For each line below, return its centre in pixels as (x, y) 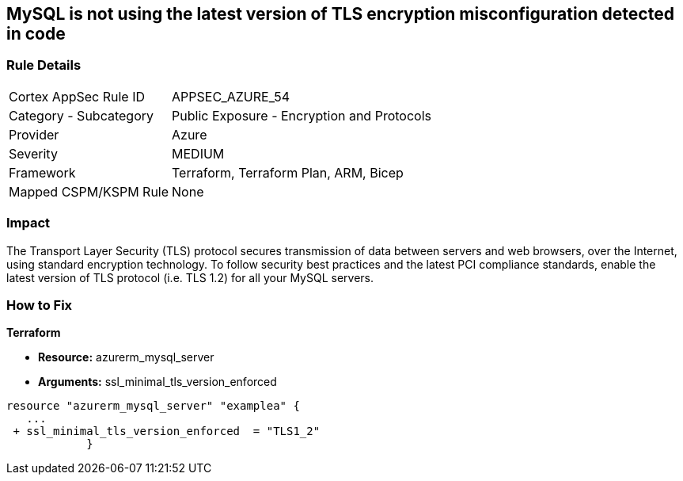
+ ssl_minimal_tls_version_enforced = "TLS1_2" (167, 431)
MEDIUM (198, 153)
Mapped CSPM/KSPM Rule (89, 191)
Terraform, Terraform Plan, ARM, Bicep (288, 172)
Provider (34, 134)
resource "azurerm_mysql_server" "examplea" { (153, 406)
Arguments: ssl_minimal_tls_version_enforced (157, 382)
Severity (33, 153)
